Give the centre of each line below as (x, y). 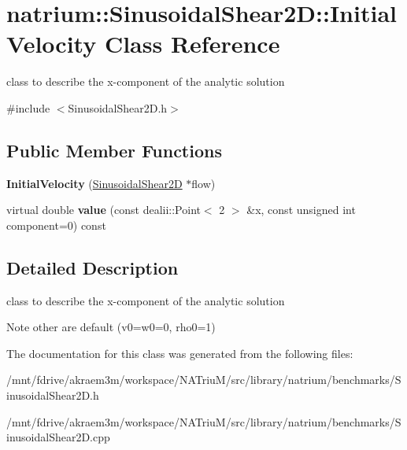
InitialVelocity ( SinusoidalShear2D (94, 183)
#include (28, 107)
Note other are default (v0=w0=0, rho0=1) (111, 327)
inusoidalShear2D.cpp (58, 437)
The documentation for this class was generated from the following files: (180, 353)
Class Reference (192, 44)
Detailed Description (92, 267)
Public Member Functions (114, 150)
